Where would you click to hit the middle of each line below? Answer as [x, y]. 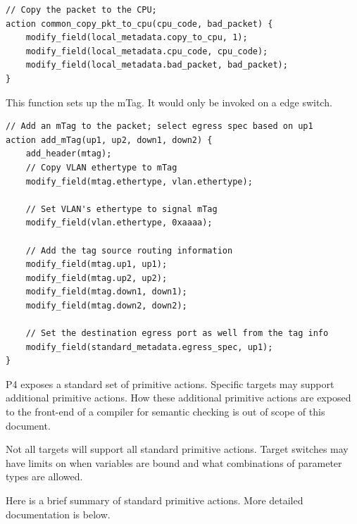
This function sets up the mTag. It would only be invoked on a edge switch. [169, 102]
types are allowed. [44, 476]
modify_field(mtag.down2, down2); [106, 305]
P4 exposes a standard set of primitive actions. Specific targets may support [170, 383]
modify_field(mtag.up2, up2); [96, 278]
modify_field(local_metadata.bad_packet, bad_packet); [157, 65]
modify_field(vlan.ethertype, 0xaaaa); [119, 223]
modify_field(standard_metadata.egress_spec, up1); [149, 347]
